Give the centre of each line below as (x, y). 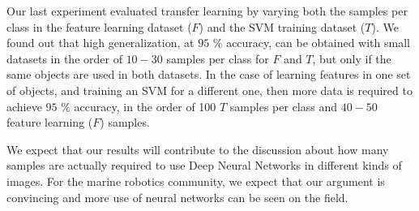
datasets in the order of (64, 58)
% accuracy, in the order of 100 (139, 106)
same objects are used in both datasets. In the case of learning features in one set (209, 74)
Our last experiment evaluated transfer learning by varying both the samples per (207, 11)
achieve (24, 106)
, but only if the (352, 58)
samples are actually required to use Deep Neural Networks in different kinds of (204, 165)
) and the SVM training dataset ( (282, 26)
